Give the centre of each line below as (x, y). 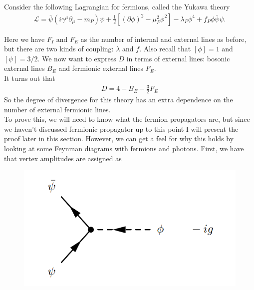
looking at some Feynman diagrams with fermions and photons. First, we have (124, 148)
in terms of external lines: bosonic (178, 58)
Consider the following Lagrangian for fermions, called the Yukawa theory (117, 6)
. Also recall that (165, 49)
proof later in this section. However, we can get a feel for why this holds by (119, 139)
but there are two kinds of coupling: (59, 49)
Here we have (24, 39)
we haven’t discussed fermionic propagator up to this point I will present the (121, 129)
